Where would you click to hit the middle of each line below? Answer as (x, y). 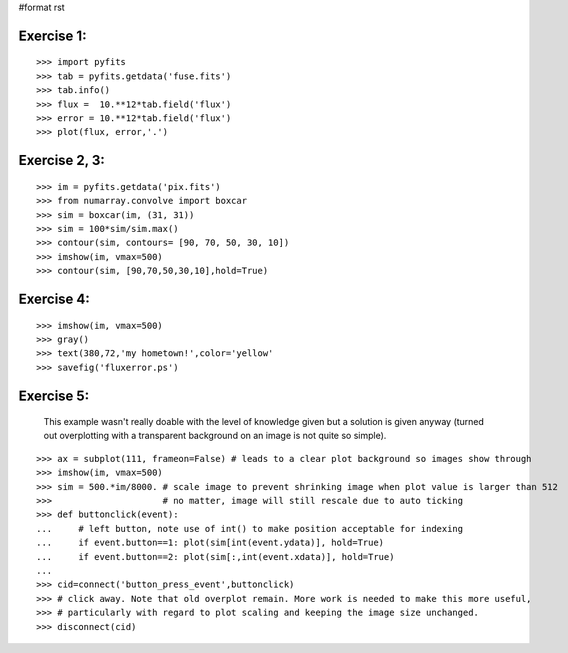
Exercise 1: (52, 35)
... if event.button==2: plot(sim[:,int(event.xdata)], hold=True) (215, 556)
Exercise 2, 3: (61, 160)
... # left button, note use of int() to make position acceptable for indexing (250, 528)
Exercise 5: (54, 395)
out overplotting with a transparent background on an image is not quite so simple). (215, 436)
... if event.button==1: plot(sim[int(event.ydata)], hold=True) (210, 543)
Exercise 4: (54, 298)
